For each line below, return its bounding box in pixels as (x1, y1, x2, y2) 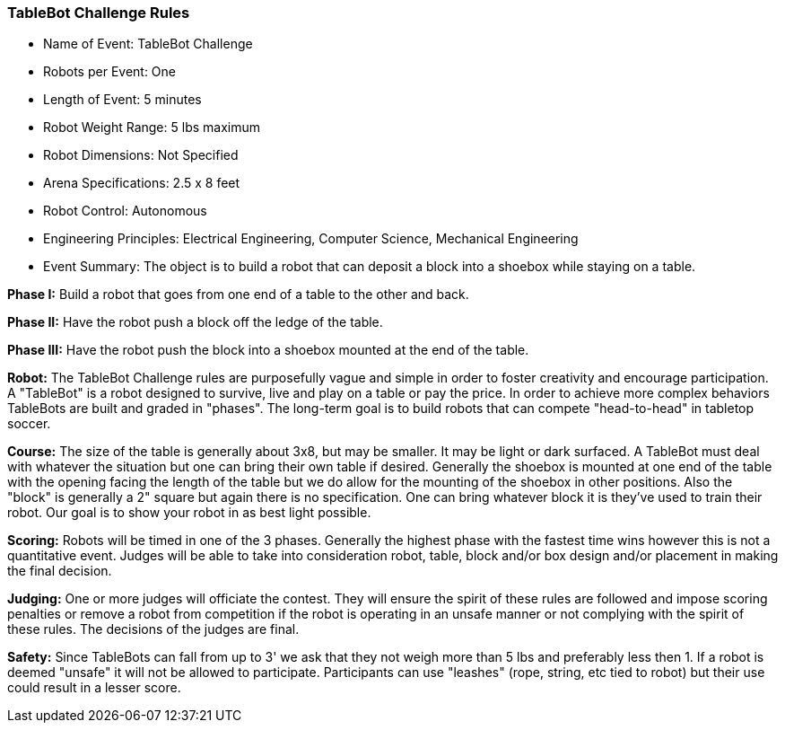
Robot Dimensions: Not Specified (43, 147, 239, 163)
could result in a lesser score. (7, 680, 181, 696)
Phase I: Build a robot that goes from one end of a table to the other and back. (7, 286, 469, 303)
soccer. (7, 416, 51, 432)
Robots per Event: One (43, 64, 177, 80)
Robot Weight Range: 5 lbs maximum (43, 119, 260, 136)
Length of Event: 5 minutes (43, 92, 202, 108)
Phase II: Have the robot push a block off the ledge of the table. (7, 314, 383, 330)
